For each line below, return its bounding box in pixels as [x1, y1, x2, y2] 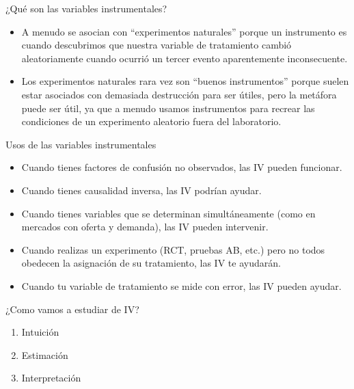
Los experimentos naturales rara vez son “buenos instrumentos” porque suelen [21, 74, 349, 88]
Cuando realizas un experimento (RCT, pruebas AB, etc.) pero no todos [21, 242, 325, 256]
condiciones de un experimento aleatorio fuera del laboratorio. [21, 114, 282, 129]
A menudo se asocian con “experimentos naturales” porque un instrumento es [21, 24, 347, 38]
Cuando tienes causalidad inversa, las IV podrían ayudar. [21, 183, 262, 197]
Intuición [21, 325, 59, 339]
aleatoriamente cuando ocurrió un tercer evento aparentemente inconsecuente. [21, 51, 348, 65]
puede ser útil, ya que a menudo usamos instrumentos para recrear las [21, 100, 315, 115]
